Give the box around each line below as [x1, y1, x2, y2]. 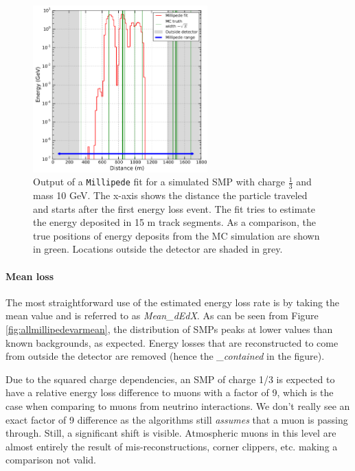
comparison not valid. [5, 452, 96, 467]
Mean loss [5, 268, 54, 283]
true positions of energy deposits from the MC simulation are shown [33, 228, 320, 242]
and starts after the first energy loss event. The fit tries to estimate [33, 201, 315, 216]
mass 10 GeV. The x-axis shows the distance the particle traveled [33, 188, 308, 203]
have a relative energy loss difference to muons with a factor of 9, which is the [5, 385, 334, 400]
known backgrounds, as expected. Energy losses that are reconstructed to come [5, 335, 339, 349]
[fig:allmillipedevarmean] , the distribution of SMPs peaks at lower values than [5, 322, 333, 336]
